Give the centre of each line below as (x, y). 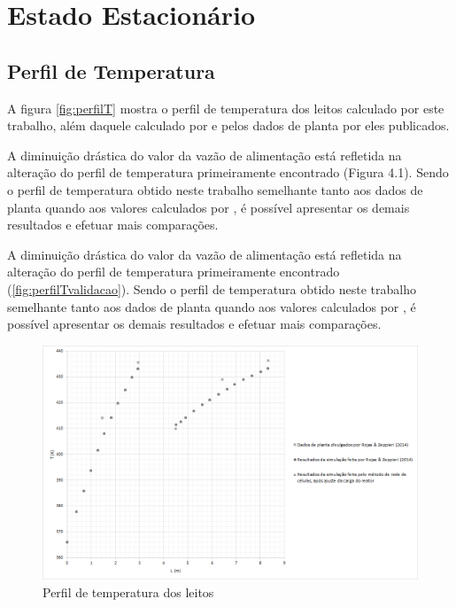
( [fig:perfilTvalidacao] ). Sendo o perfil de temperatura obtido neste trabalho (212, 288)
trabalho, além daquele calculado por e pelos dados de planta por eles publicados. (228, 125)
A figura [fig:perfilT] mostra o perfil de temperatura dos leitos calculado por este (226, 108)
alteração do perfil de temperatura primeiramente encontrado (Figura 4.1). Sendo (228, 172)
